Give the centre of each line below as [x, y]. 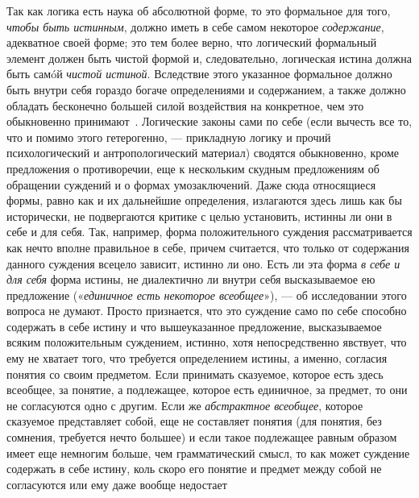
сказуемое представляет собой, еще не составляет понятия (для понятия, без [194, 421]
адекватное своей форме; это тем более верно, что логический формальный [192, 42]
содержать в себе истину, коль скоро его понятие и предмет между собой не [194, 469]
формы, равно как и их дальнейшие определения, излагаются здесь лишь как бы [204, 200]
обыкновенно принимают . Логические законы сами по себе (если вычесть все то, [209, 121]
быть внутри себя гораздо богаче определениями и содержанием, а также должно [206, 89]
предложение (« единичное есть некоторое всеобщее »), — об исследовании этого [207, 295]
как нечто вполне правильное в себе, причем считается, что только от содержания [208, 247]
